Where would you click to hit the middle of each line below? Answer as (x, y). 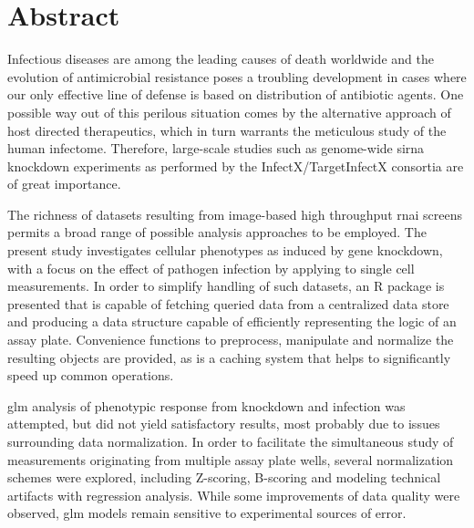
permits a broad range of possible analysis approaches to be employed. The (217, 232)
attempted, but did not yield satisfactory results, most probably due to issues (224, 424)
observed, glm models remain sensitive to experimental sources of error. (207, 513)
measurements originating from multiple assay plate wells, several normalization (231, 459)
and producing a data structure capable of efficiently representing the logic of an (232, 321)
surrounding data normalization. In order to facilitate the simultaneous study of (231, 441)
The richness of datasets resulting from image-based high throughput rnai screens (235, 214)
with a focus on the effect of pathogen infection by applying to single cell (211, 268)
